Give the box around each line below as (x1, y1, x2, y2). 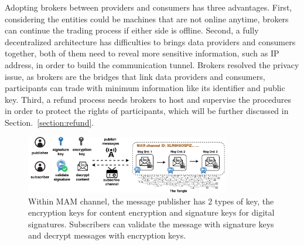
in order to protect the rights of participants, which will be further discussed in (5, 105, 289, 117)
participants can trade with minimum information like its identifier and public (5, 82, 285, 94)
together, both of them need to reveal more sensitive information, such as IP (5, 47, 279, 59)
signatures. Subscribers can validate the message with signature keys (28, 217, 274, 230)
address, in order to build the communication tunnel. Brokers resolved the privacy (5, 58, 299, 71)
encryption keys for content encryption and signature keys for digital (28, 206, 275, 219)
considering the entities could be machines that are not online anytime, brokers (5, 12, 289, 25)
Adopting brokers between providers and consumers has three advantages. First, (5, 1, 292, 13)
